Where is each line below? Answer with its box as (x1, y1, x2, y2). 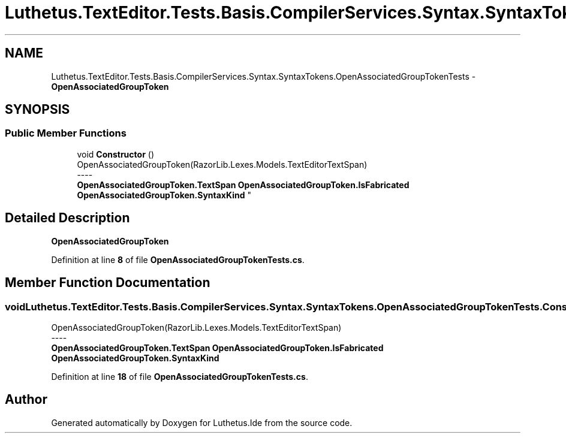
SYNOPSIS (5, 102, 70, 117)
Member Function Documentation (5, 275, 210, 291)
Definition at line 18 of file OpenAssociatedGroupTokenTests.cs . (51, 371, 308, 382)
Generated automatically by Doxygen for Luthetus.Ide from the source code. (51, 417, 353, 428)
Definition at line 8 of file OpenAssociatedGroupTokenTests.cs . (51, 254, 305, 265)
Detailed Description (5, 210, 130, 226)
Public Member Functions (5, 127, 127, 140)
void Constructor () (77, 149, 154, 159)
